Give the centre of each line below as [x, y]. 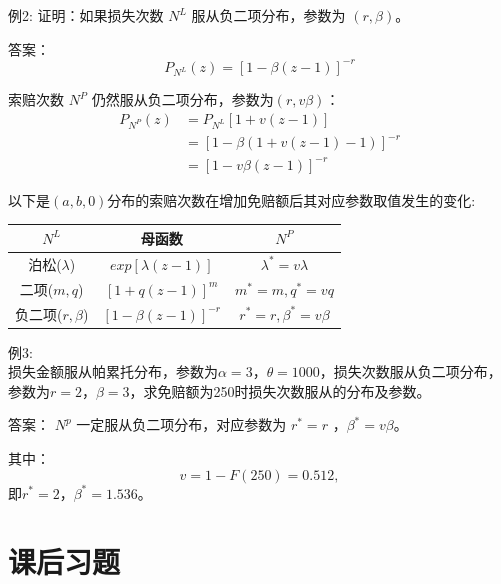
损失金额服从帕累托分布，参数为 [113, 371]
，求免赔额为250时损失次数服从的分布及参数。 [280, 390]
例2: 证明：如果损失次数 [86, 15]
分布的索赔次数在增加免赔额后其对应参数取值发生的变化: [291, 199]
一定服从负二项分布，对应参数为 [181, 424]
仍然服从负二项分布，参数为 [182, 99]
